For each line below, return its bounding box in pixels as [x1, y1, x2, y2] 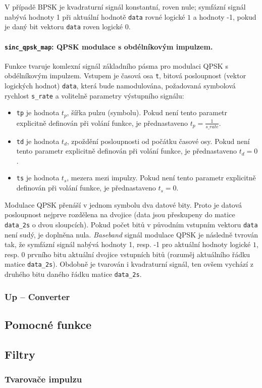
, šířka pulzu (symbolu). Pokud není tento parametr [67, 107, 228, 118]
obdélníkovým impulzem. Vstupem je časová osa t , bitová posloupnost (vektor [5, 70, 246, 81]
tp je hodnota [16, 107, 60, 118]
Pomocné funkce [5, 316, 92, 332]
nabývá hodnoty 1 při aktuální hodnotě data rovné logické [5, 11, 185, 22]
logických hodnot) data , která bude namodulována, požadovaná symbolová [5, 80, 236, 91]
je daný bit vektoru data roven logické [5, 21, 123, 32]
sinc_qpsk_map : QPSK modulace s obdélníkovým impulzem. [5, 41, 213, 52]
